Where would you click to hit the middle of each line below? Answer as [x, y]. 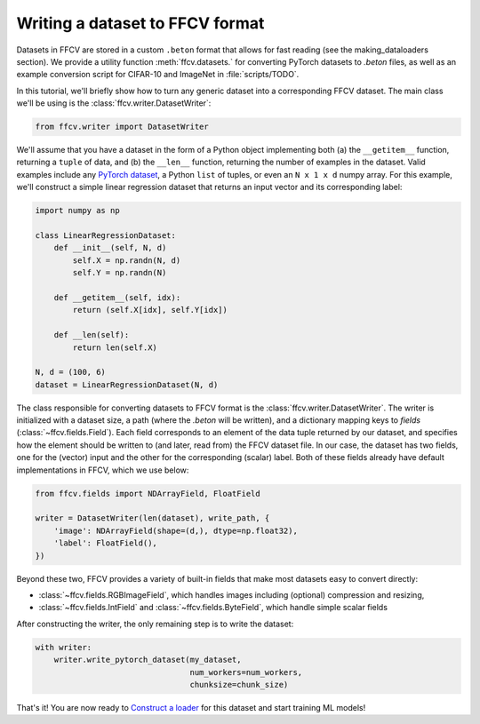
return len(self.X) [115, 347]
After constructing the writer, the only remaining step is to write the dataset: [155, 624]
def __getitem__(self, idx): [117, 297]
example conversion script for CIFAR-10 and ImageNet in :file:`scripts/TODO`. [158, 75]
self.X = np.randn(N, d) [127, 260]
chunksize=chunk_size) [239, 684]
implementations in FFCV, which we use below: [103, 470]
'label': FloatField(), [105, 543]
